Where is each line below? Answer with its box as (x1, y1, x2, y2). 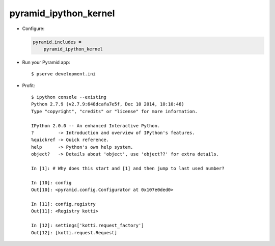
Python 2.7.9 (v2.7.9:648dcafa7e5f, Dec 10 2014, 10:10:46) (31, 101, 184, 107)
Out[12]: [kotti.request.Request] (31, 230, 117, 235)
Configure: (22, 25, 45, 32)
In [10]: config (31, 180, 72, 185)
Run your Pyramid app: (22, 59, 71, 65)
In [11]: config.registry (31, 201, 96, 207)
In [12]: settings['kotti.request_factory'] (31, 223, 145, 229)
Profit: (22, 82, 35, 89)
